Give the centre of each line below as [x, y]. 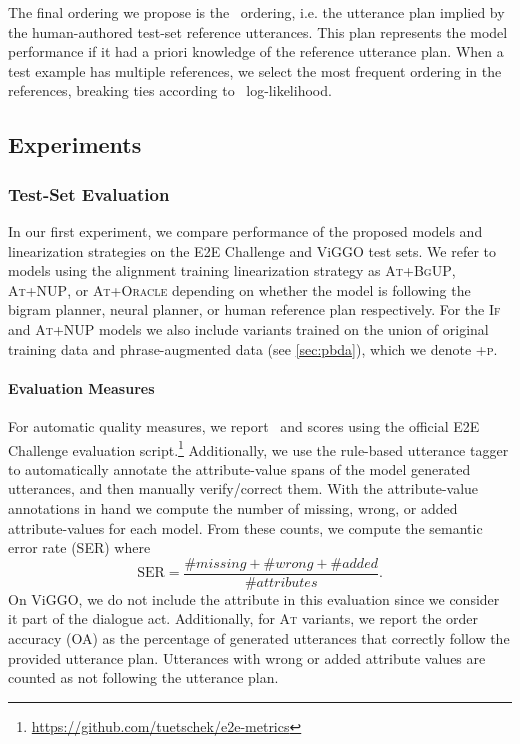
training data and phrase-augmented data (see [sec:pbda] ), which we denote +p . [253, 348]
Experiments [75, 144]
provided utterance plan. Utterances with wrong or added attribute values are [247, 657]
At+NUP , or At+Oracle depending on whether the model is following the [239, 289]
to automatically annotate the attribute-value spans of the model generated [239, 468]
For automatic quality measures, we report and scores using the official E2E [244, 425]
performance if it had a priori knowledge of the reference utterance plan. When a [256, 51]
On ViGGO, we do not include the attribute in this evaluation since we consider [254, 598]
